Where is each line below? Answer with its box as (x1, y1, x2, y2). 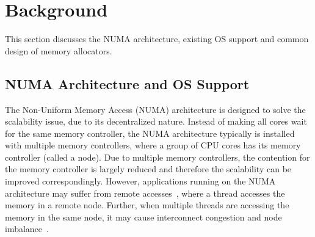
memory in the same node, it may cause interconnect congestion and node (5, 210, 282, 223)
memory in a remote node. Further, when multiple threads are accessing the (5, 199, 289, 211)
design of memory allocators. (5, 44, 112, 57)
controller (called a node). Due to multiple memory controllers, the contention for (5, 150, 310, 163)
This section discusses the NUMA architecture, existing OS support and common (5, 32, 309, 45)
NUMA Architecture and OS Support (5, 74, 250, 93)
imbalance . (5, 222, 49, 235)
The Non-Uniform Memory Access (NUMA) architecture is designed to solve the (5, 103, 306, 115)
